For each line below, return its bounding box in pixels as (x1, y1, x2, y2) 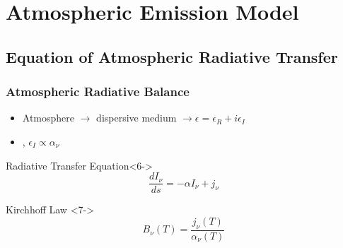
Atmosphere (22, 110, 75, 125)
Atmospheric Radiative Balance (6, 83, 190, 100)
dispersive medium (96, 110, 177, 125)
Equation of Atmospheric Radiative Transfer (6, 45, 338, 67)
